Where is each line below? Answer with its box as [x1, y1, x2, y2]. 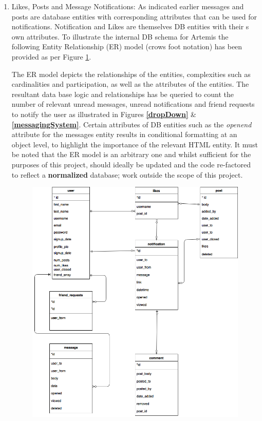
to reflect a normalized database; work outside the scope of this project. [11, 169, 243, 180]
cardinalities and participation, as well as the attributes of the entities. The [11, 79, 249, 89]
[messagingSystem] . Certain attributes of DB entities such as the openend [11, 119, 252, 129]
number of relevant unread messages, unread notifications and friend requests [11, 99, 255, 109]
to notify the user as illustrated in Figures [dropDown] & [11, 108, 196, 119]
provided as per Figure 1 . [11, 51, 91, 62]
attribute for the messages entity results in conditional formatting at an [11, 129, 237, 140]
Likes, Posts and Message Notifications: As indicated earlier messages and [11, 1, 244, 11]
